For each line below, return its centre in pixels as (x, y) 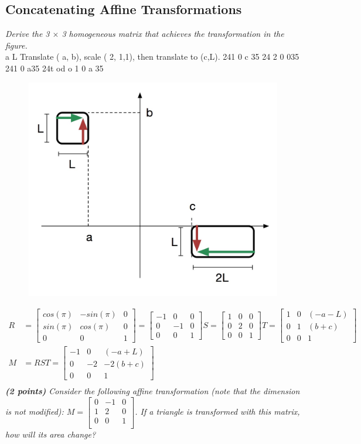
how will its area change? (51, 434)
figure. (16, 45)
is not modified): (35, 411)
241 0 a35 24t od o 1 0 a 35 (55, 68)
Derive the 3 (28, 34)
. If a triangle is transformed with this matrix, (217, 411)
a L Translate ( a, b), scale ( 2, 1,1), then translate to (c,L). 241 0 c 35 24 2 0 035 (152, 57)
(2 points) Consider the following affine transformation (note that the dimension (153, 391)
